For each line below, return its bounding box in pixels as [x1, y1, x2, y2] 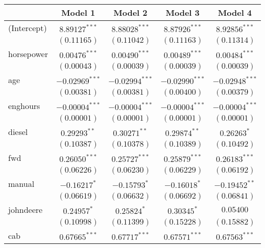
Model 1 [61, 7, 95, 18]
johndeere [8, 204, 43, 215]
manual [8, 178, 35, 189]
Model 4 [218, 7, 252, 18]
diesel [8, 126, 28, 137]
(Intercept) [8, 22, 47, 34]
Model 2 [113, 7, 148, 18]
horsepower [8, 48, 48, 60]
